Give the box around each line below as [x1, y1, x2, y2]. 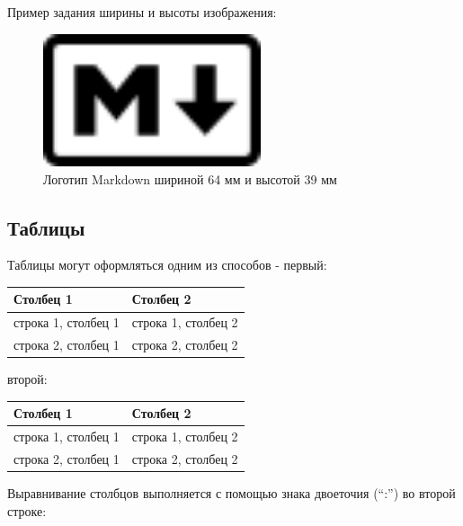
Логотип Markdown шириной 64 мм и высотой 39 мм [43, 169, 337, 188]
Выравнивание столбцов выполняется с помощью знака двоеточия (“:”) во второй [7, 484, 456, 503]
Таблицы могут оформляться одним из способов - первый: [7, 255, 327, 274]
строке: [7, 501, 47, 520]
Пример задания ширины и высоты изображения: [7, 3, 277, 21]
